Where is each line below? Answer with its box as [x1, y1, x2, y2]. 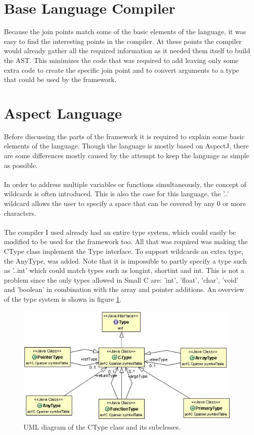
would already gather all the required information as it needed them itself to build [4, 45, 250, 56]
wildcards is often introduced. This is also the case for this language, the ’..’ [4, 188, 229, 199]
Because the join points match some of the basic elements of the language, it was [4, 26, 246, 37]
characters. [4, 207, 36, 218]
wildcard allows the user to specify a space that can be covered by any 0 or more [4, 198, 246, 208]
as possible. [4, 160, 38, 170]
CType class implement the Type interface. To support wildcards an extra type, [4, 246, 244, 256]
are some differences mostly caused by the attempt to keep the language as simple [4, 150, 250, 160]
